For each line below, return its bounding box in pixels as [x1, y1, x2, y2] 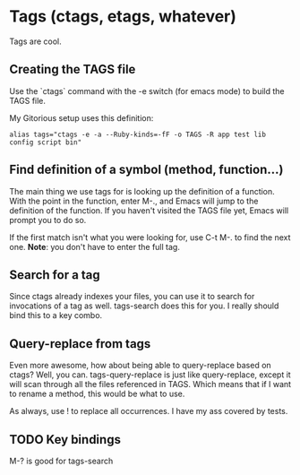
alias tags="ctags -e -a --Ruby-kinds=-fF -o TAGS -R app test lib [9, 130, 267, 139]
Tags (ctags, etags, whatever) [9, 6, 237, 27]
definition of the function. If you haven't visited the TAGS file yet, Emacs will [9, 204, 289, 216]
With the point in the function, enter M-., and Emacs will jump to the [9, 195, 259, 206]
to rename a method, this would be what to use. [9, 388, 185, 400]
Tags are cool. [9, 36, 62, 47]
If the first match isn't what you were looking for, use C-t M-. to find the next [9, 231, 291, 243]
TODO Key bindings [9, 432, 121, 447]
